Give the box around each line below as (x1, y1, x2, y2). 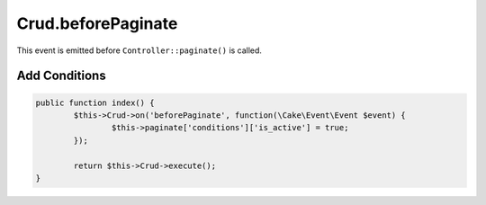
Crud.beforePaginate (16, 13, 178, 33)
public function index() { (35, 97, 155, 108)
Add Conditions (16, 68, 107, 84)
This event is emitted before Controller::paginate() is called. (16, 45, 263, 56)
